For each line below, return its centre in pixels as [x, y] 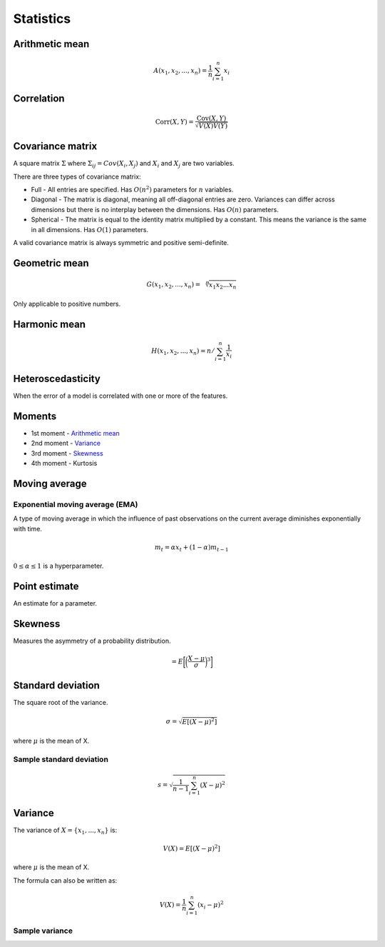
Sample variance [43, 931]
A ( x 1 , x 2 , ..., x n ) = [180, 71]
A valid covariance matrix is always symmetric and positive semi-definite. [121, 242]
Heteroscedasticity [57, 379]
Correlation [39, 98]
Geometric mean [51, 263]
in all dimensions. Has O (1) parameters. [90, 229]
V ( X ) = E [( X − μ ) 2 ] [191, 848]
